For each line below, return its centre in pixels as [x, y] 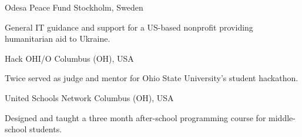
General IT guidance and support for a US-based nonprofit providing [129, 27]
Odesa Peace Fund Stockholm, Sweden [74, 7]
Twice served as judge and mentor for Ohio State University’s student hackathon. [152, 78]
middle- [282, 117]
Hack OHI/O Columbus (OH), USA [69, 58]
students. [46, 129]
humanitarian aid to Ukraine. [58, 39]
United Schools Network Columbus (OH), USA [89, 97]
